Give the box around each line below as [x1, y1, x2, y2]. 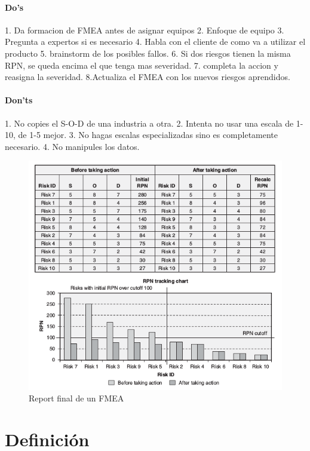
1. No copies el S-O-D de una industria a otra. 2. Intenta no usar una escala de [5, 116, 294, 129]
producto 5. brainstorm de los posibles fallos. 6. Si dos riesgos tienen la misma [5, 47, 291, 59]
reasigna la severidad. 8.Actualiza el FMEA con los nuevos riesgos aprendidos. [5, 70, 290, 83]
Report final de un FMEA [29, 392, 124, 404]
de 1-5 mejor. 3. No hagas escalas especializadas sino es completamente [18, 128, 278, 141]
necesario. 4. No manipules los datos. [5, 140, 140, 152]
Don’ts [5, 94, 33, 106]
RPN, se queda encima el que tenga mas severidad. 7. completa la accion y [5, 59, 278, 71]
